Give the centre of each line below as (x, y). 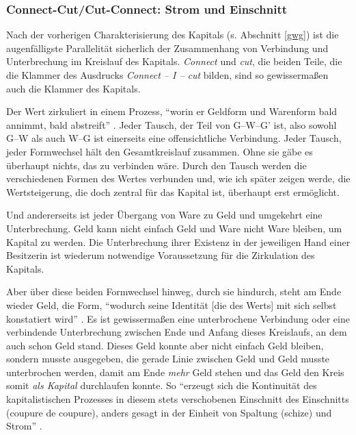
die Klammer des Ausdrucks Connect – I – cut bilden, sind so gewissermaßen (167, 75)
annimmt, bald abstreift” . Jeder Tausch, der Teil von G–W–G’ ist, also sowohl (172, 124)
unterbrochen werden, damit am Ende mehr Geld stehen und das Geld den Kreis (175, 372)
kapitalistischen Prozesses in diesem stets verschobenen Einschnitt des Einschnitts (178, 399)
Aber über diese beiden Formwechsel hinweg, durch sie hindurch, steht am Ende (174, 291)
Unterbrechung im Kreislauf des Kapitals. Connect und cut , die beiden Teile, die (174, 61)
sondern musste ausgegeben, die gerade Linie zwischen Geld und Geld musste (168, 359)
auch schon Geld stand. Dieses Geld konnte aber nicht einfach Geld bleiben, (165, 345)
